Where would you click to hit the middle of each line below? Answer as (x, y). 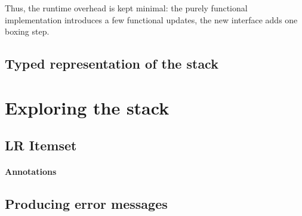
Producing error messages (86, 204)
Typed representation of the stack (112, 64)
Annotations (31, 172)
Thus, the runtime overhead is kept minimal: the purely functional (126, 8)
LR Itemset (41, 145)
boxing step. (27, 31)
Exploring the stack (87, 107)
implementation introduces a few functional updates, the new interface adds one (151, 19)
